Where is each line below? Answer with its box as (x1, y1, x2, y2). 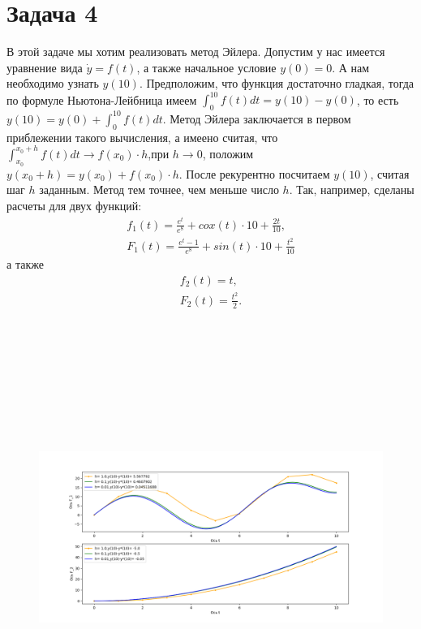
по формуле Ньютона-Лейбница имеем (6, 91, 197, 108)
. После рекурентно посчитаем (178, 165, 330, 182)
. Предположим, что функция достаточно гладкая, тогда (139, 75, 415, 92)
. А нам (332, 58, 370, 75)
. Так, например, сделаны (289, 181, 415, 198)
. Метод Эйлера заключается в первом (162, 110, 351, 127)
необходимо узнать (6, 75, 99, 92)
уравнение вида (6, 58, 83, 75)
